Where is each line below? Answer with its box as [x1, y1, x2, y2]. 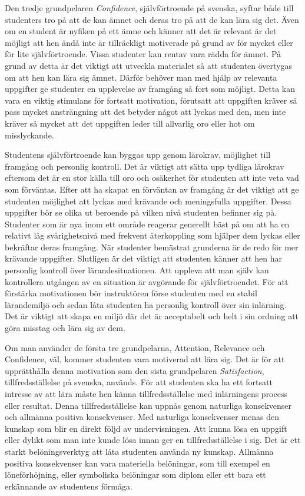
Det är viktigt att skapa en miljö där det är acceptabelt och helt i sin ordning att [5, 310, 299, 322]
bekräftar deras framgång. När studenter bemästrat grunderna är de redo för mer [5, 240, 299, 253]
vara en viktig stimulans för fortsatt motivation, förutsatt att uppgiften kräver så [5, 94, 297, 106]
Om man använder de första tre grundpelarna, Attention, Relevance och [5, 341, 265, 353]
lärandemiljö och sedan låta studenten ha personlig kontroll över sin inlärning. [5, 298, 287, 310]
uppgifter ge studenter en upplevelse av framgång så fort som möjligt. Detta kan [5, 82, 295, 95]
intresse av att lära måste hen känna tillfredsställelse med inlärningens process [5, 388, 287, 399]
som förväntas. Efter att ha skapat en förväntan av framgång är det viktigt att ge [5, 183, 299, 195]
